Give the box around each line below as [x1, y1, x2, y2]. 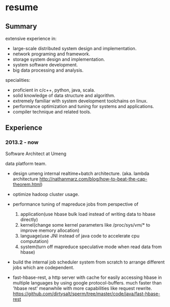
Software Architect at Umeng [5, 150, 66, 157]
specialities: [5, 77, 31, 83]
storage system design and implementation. [12, 56, 105, 62]
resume [5, 2, 38, 13]
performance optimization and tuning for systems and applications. [12, 103, 154, 109]
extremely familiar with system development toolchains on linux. [12, 98, 148, 104]
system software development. [12, 62, 78, 68]
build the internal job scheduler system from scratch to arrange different [12, 259, 165, 265]
